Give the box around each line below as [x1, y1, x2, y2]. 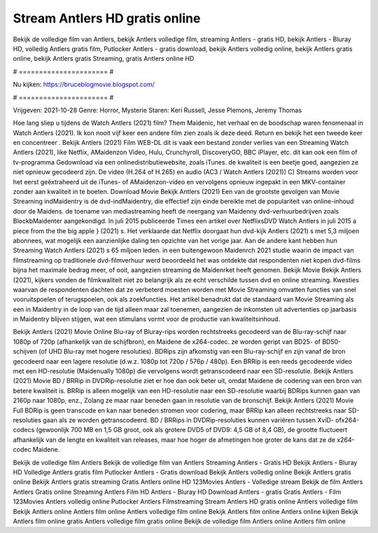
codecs [13, 426, 35, 434]
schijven [13, 347, 38, 356]
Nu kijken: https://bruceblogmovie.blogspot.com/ [13, 81, 155, 89]
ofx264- [335, 416, 360, 424]
